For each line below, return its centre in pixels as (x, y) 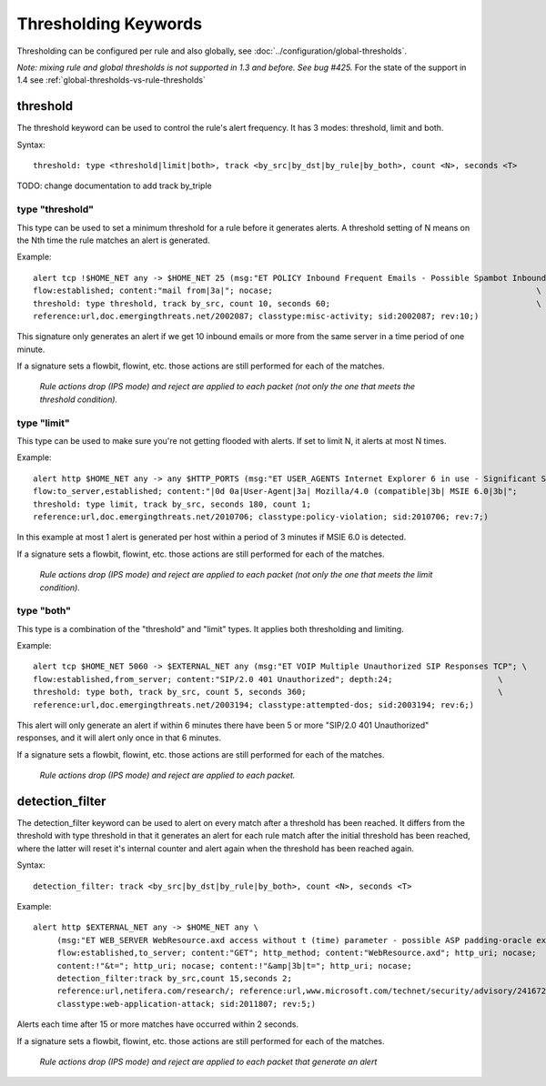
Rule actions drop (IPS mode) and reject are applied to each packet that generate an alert (208, 1061)
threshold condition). (79, 399)
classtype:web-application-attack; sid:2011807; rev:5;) (187, 1004)
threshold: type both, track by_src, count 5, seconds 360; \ (268, 692)
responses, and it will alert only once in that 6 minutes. (119, 738)
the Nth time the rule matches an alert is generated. (113, 240)
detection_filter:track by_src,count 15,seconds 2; (175, 978)
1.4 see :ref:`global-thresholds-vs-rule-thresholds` (111, 80)
